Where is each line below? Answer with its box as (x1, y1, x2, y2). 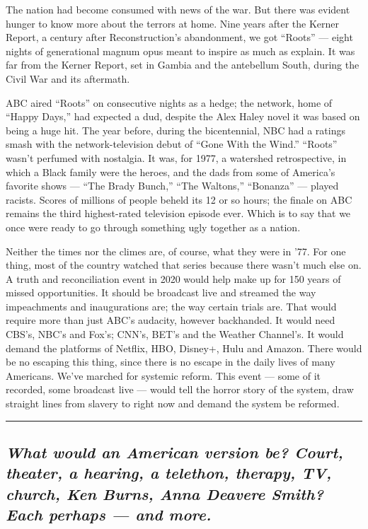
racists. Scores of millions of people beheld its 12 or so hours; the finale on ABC (6, 192, 352, 207)
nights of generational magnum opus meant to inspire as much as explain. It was (6, 43, 355, 58)
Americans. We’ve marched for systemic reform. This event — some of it (6, 368, 321, 383)
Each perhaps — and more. (6, 504, 212, 525)
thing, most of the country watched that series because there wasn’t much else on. (6, 257, 362, 272)
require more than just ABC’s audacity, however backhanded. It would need (6, 313, 335, 327)
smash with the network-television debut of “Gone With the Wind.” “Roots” (6, 136, 338, 151)
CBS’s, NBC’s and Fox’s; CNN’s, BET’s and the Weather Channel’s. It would (6, 327, 344, 342)
